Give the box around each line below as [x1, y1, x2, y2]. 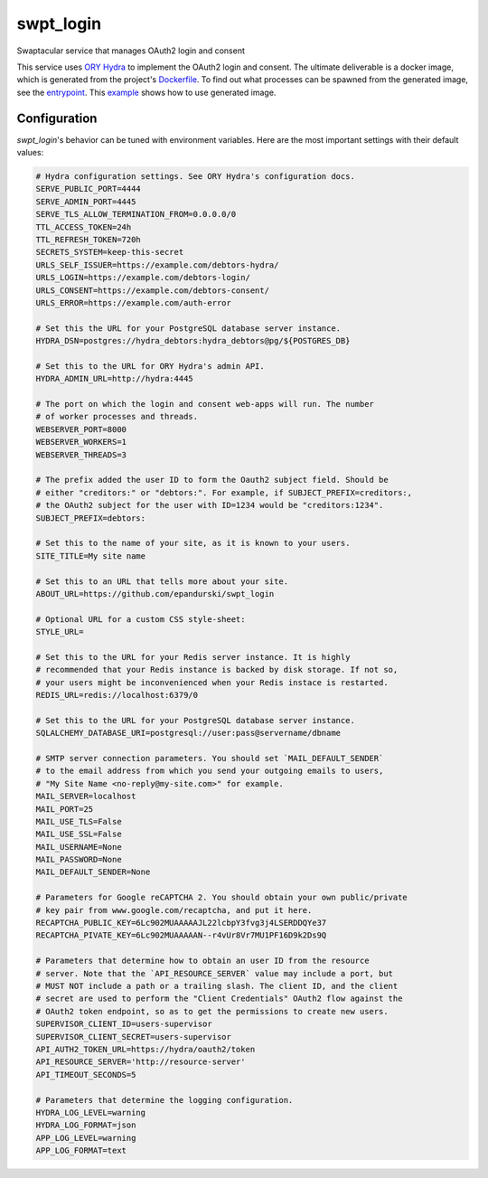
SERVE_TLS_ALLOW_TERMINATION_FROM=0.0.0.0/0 [35, 209, 237, 220]
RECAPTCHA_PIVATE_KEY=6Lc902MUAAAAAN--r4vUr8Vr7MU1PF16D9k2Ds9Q [35, 930, 327, 940]
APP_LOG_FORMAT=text [35, 1145, 127, 1156]
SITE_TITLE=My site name [35, 551, 146, 561]
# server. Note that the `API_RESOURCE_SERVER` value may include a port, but [35, 968, 393, 978]
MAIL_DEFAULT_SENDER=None [35, 867, 151, 877]
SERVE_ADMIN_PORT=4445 [35, 196, 136, 207]
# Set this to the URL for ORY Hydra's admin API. [35, 361, 266, 371]
